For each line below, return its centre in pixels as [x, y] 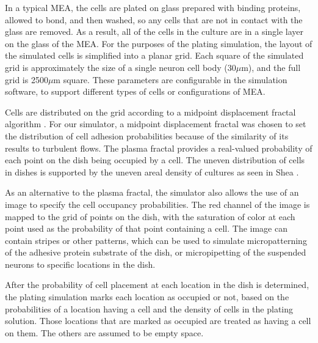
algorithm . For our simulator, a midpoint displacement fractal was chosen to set [156, 124]
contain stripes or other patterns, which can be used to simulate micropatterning [156, 240]
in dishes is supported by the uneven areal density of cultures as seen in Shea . [152, 171]
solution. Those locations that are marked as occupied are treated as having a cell [158, 321]
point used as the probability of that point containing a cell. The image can [146, 228]
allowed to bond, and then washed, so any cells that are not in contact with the [154, 19]
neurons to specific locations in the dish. [80, 264]
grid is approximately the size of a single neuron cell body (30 [121, 67]
